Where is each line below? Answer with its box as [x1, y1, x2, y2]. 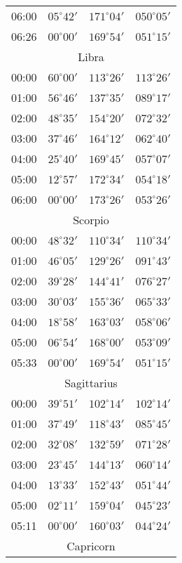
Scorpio [73, 212, 109, 228]
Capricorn [66, 538, 115, 554]
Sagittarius [64, 375, 118, 391]
